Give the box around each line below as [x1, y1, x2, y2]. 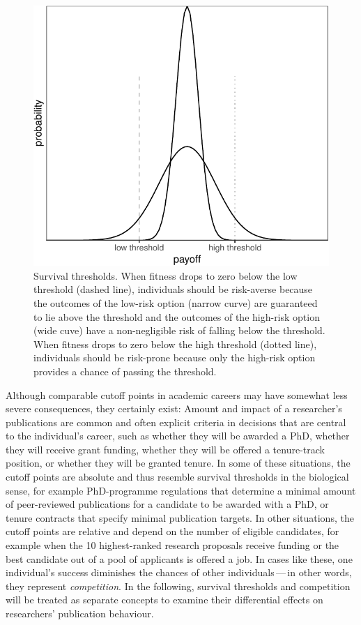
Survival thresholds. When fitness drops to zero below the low [33, 268, 298, 283]
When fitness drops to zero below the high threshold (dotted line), [33, 336, 317, 351]
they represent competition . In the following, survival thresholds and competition [6, 578, 351, 593]
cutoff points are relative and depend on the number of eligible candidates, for [6, 524, 339, 539]
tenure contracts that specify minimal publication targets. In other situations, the [6, 510, 354, 525]
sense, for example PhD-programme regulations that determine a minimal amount [6, 483, 356, 497]
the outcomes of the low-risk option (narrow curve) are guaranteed [33, 295, 318, 310]
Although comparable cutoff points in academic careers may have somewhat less [6, 387, 348, 402]
